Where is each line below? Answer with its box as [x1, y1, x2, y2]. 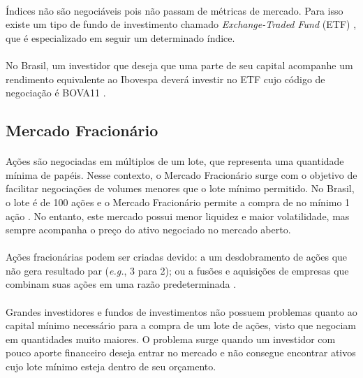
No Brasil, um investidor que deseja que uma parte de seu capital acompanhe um [6, 57, 353, 72]
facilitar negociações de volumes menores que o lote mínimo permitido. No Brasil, [6, 181, 355, 196]
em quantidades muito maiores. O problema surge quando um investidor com [6, 331, 336, 346]
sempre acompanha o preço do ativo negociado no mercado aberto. [6, 222, 291, 237]
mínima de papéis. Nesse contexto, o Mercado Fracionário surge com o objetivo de [6, 167, 357, 182]
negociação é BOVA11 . [6, 85, 106, 100]
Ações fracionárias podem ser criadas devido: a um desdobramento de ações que [6, 249, 348, 264]
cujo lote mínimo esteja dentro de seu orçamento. [6, 359, 216, 374]
